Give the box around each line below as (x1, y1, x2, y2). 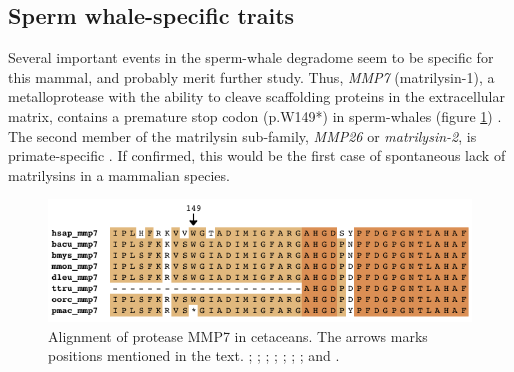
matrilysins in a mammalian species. (8, 164, 230, 185)
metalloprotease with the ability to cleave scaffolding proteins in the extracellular (8, 86, 505, 107)
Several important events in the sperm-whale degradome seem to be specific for (8, 47, 494, 68)
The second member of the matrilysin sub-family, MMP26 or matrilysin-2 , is (8, 125, 477, 146)
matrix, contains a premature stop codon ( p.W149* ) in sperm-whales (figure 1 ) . (8, 105, 502, 126)
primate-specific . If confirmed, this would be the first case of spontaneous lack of (8, 145, 506, 166)
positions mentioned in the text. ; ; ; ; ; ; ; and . (48, 345, 340, 366)
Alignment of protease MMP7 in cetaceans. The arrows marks (48, 325, 428, 346)
